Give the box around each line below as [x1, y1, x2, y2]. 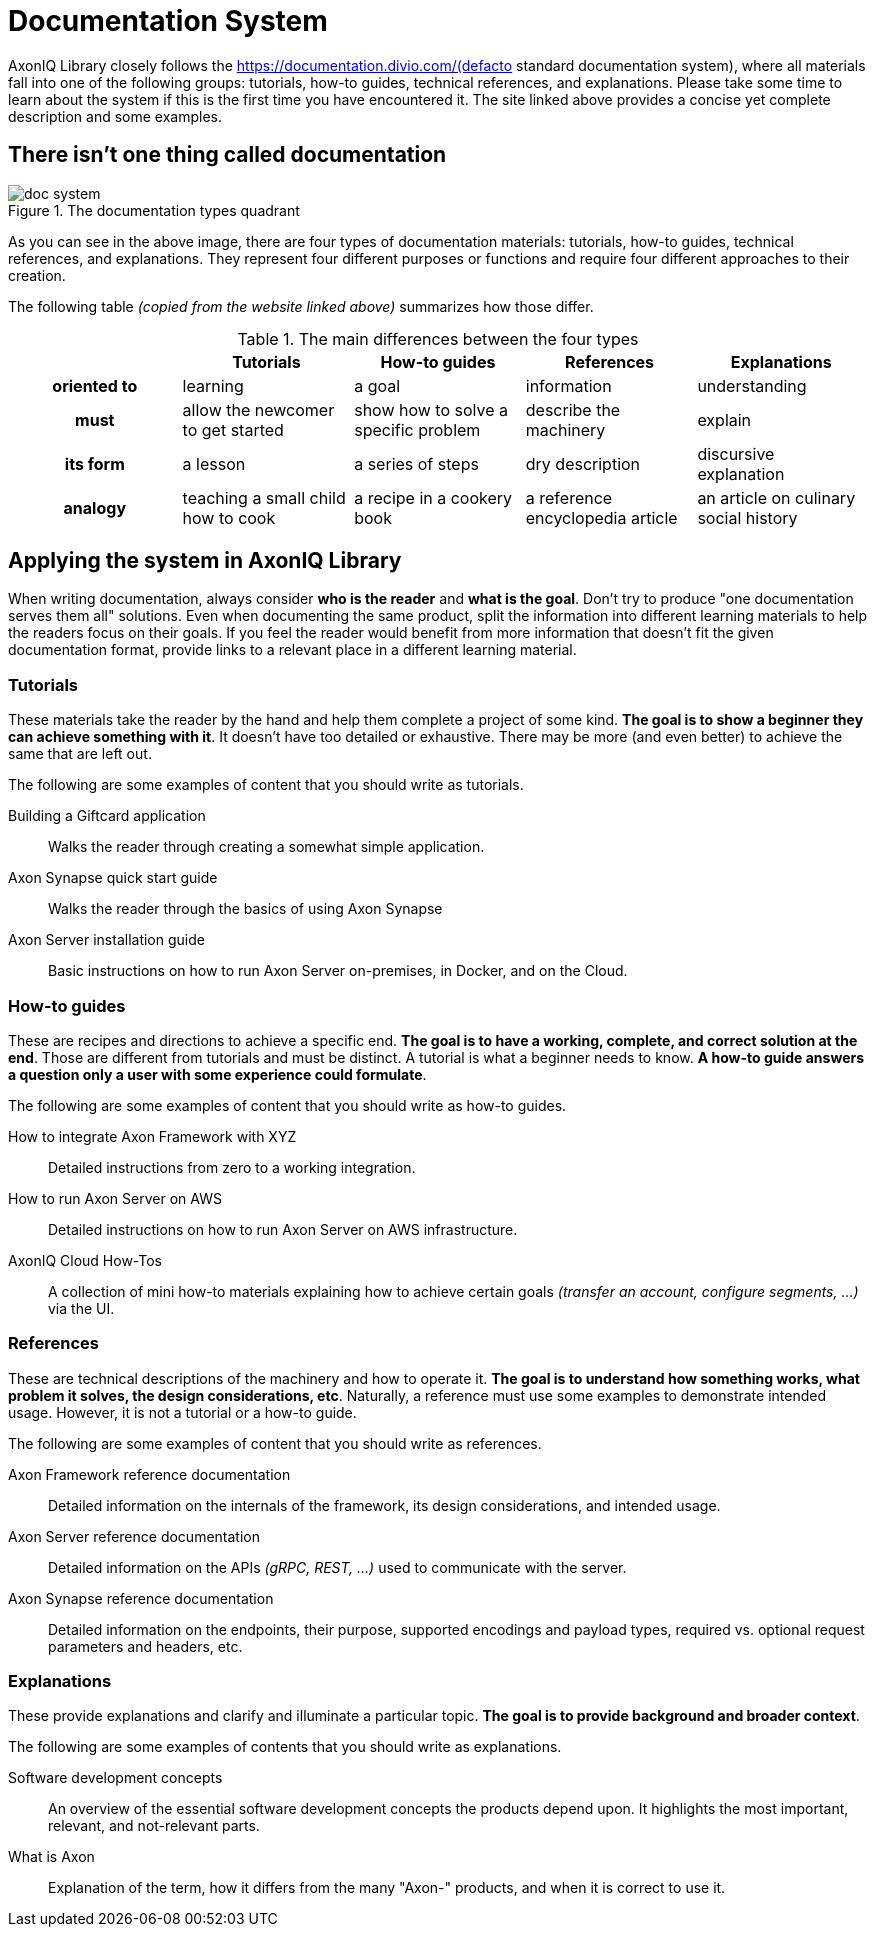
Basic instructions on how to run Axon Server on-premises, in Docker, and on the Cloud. [48, 962, 628, 980]
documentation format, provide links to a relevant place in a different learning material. [8, 641, 577, 659]
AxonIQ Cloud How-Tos [8, 1251, 162, 1269]
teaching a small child [182, 487, 346, 508]
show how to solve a [354, 399, 509, 420]
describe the [525, 399, 621, 420]
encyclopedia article [525, 507, 678, 528]
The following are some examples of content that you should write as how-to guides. [8, 1096, 567, 1114]
